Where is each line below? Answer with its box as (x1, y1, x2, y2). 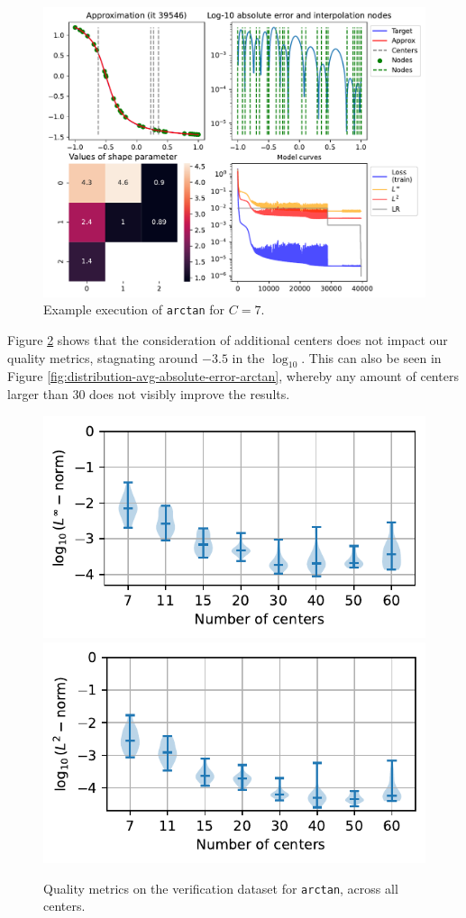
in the (232, 348, 265, 367)
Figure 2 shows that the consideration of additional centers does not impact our (7, 330, 448, 349)
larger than (7, 384, 69, 403)
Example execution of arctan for (43, 300, 225, 319)
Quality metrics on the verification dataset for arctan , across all (43, 878, 398, 897)
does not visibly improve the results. (89, 384, 290, 403)
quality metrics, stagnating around (7, 348, 198, 367)
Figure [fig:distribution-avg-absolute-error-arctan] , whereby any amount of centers (7, 367, 459, 386)
